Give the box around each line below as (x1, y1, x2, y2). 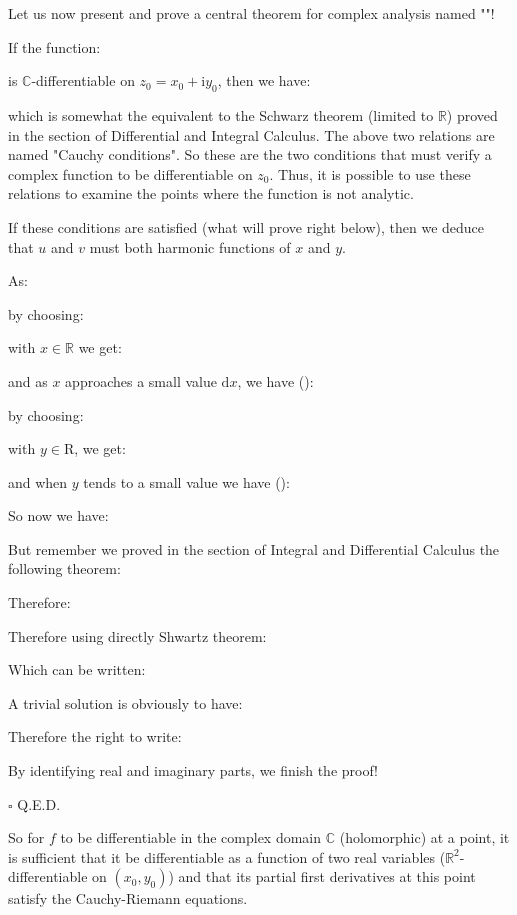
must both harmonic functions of (89, 236, 291, 257)
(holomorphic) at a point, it (339, 827, 510, 848)
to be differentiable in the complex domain (60, 827, 322, 848)
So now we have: (8, 505, 109, 526)
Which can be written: (8, 659, 146, 680)
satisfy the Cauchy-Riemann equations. (8, 888, 248, 909)
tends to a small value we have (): (83, 471, 290, 492)
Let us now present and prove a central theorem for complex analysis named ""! (8, 3, 495, 23)
